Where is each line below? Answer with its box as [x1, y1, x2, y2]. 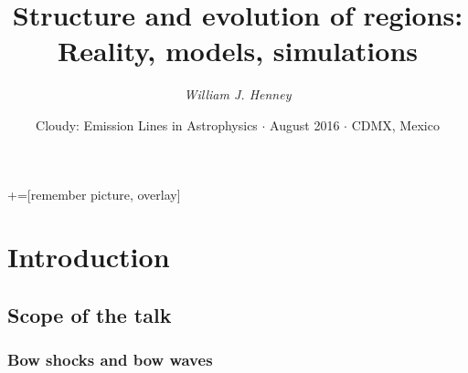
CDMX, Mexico [351, 115, 440, 134]
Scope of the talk [7, 300, 172, 328]
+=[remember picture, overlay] [7, 184, 181, 203]
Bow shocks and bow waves [7, 348, 213, 371]
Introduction [7, 238, 170, 275]
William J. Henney [184, 85, 292, 104]
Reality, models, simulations [58, 32, 418, 69]
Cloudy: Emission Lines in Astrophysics [36, 115, 258, 134]
